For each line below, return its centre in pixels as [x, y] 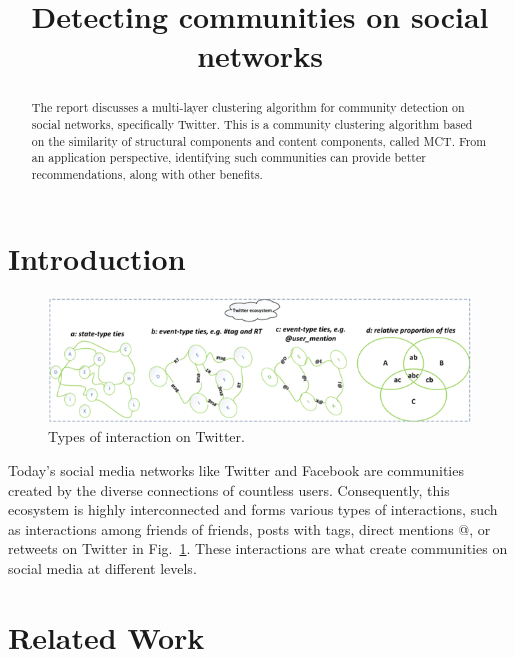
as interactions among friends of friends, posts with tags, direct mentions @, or [249, 528]
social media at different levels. [102, 567]
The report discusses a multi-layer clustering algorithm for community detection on [248, 107]
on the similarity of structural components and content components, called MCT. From [259, 140]
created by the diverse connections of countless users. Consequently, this [229, 489]
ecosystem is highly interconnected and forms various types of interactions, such [253, 509]
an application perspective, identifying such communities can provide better [228, 157]
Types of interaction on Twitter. [146, 436]
